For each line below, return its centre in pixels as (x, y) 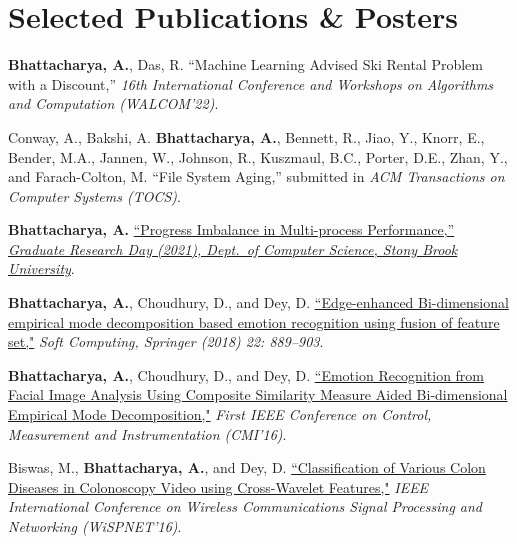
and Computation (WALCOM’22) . (113, 103)
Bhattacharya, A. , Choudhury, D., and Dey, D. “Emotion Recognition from (246, 374)
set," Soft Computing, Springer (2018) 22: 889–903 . (166, 341)
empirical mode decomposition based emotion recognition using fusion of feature (254, 321)
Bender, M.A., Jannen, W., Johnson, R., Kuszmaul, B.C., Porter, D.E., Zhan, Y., (258, 156)
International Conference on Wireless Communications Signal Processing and (245, 506)
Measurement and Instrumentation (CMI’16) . (147, 433)
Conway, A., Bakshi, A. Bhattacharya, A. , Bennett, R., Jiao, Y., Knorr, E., (246, 136)
